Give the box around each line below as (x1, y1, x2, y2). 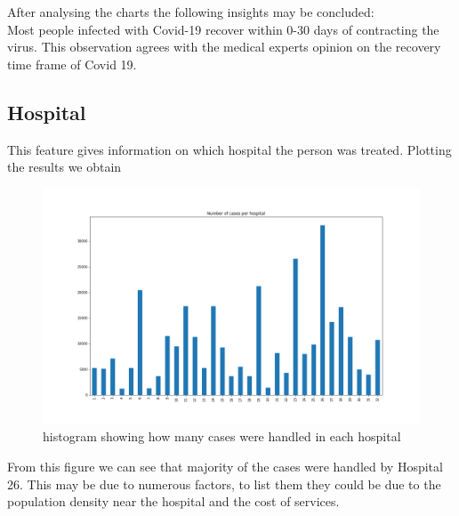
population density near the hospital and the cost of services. (7, 492, 340, 511)
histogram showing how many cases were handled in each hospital (43, 427, 401, 446)
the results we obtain (7, 157, 122, 176)
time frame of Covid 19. (7, 54, 137, 73)
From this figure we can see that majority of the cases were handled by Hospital (7, 456, 443, 475)
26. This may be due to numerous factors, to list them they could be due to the (7, 474, 441, 493)
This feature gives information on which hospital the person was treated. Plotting (7, 140, 452, 158)
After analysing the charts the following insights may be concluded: (7, 3, 374, 20)
